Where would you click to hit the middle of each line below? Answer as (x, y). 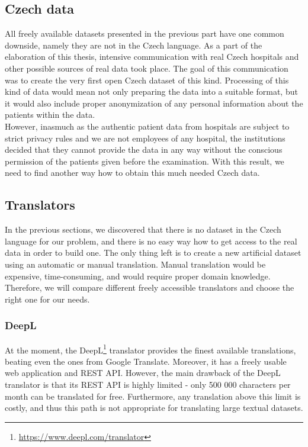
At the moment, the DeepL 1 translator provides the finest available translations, (150, 349)
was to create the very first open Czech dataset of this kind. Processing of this (147, 80)
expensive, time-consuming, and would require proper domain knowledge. (138, 276)
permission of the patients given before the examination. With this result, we (145, 161)
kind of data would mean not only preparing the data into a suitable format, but (151, 91)
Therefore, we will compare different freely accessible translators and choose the (150, 287)
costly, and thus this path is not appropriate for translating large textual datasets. (154, 408)
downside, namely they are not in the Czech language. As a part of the (134, 45)
